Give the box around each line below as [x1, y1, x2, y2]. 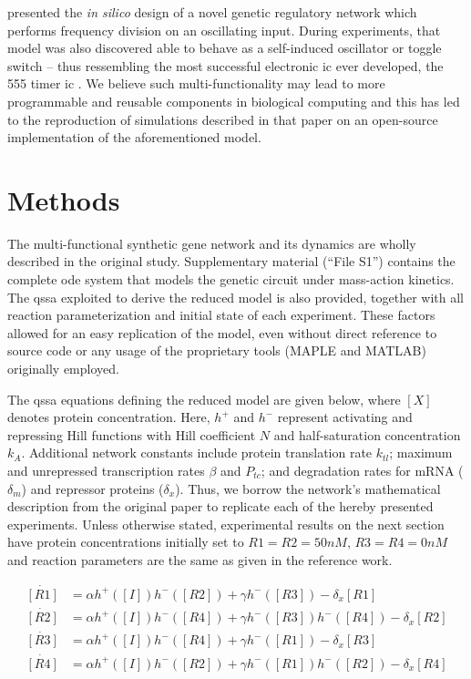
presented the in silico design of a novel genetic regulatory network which [7, 3, 417, 21]
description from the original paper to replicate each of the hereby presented [7, 497, 434, 516]
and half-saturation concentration [273, 425, 461, 444]
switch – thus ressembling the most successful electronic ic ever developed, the [7, 56, 444, 75]
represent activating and [277, 407, 413, 427]
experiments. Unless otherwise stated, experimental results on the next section [7, 514, 445, 533]
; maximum [389, 443, 453, 462]
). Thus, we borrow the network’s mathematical [175, 478, 441, 498]
